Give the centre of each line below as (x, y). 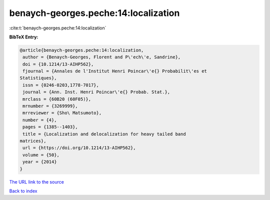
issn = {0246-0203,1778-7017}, (61, 85)
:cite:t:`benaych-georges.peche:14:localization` (58, 28)
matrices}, (33, 141)
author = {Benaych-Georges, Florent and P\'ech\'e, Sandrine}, (102, 57)
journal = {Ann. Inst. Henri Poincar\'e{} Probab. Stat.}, (96, 92)
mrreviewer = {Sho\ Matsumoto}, (62, 113)
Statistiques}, (38, 78)
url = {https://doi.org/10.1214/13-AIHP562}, (79, 148)
